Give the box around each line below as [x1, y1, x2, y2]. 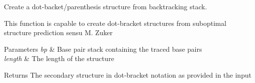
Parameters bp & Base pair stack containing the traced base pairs [4, 43, 202, 54]
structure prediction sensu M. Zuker [4, 27, 113, 38]
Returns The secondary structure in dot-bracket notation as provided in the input [4, 69, 252, 80]
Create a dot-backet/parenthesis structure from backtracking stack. [4, 1, 207, 11]
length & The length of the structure [4, 53, 114, 63]
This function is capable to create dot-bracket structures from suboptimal [4, 18, 226, 28]
